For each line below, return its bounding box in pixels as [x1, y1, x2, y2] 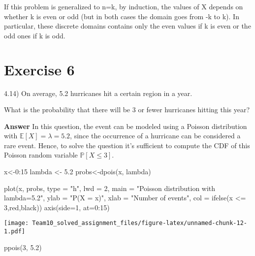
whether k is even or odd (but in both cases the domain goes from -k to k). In [4, 11, 239, 21]
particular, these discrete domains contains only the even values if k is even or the [4, 21, 251, 31]
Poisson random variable [4, 150, 78, 160]
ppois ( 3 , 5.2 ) [4, 242, 42, 252]
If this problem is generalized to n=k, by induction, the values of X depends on [4, 1, 243, 11]
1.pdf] [4, 228, 25, 235]
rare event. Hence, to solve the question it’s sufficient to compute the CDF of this [4, 140, 250, 150]
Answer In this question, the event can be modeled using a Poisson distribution [4, 121, 247, 131]
